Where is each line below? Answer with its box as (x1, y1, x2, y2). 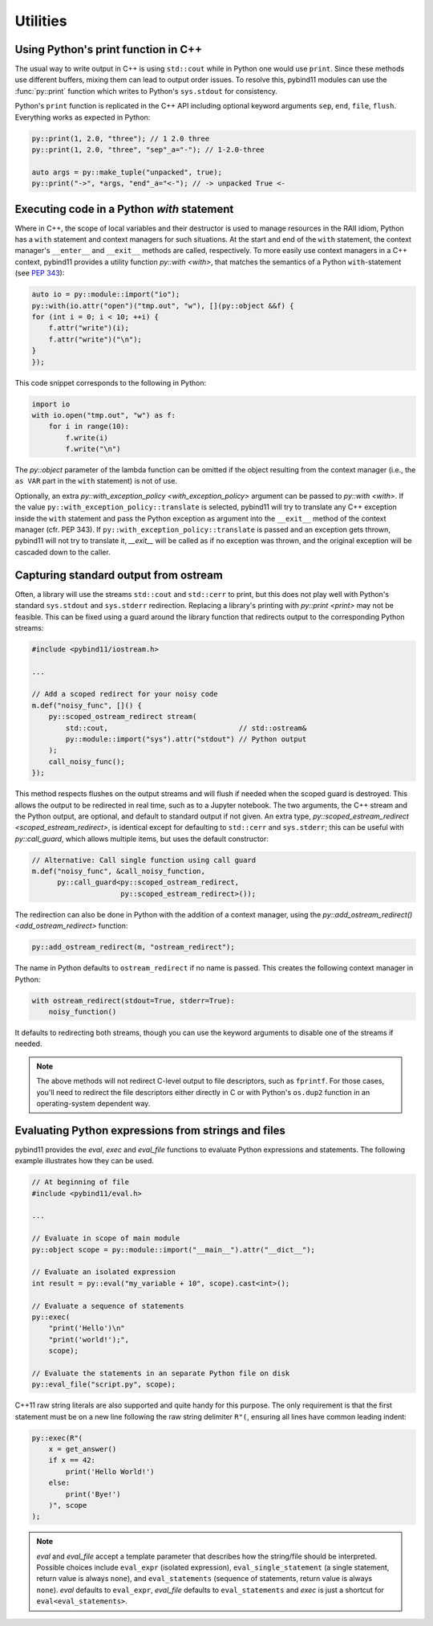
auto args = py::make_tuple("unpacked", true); (31, 167, 222, 177)
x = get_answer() (48, 1444, 117, 1453)
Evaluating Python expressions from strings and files (14, 1123, 286, 1137)
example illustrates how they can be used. (14, 1156, 154, 1166)
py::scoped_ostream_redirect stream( (48, 712, 197, 721)
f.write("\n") (65, 444, 121, 454)
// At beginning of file (31, 1178, 130, 1187)
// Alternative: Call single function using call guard (31, 856, 257, 864)
